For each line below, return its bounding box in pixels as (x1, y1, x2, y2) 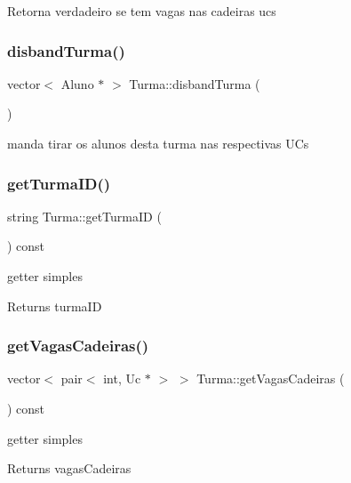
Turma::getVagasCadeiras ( (196, 369, 345, 388)
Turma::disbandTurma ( (129, 74, 260, 93)
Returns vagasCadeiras (7, 459, 132, 478)
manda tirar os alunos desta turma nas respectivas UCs (7, 134, 309, 152)
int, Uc (103, 369, 141, 388)
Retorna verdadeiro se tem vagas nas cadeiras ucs (7, 2, 276, 20)
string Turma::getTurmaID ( (7, 206, 162, 225)
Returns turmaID (7, 296, 102, 315)
